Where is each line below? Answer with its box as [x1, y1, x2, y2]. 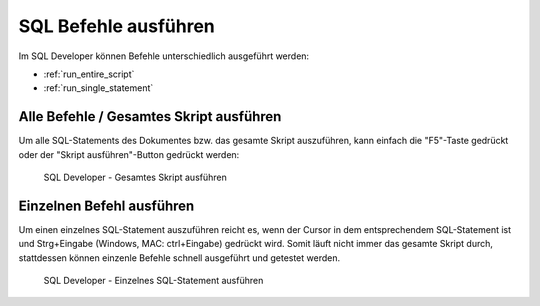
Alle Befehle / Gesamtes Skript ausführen [18, 108, 282, 125]
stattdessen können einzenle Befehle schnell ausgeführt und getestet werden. [18, 251, 340, 264]
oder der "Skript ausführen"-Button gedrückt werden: [18, 148, 240, 160]
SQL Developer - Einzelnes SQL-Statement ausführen [43, 275, 264, 287]
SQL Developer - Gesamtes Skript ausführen [43, 171, 227, 184]
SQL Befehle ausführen [18, 15, 215, 37]
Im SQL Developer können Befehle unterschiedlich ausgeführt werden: [18, 50, 310, 62]
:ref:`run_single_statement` [43, 82, 154, 94]
